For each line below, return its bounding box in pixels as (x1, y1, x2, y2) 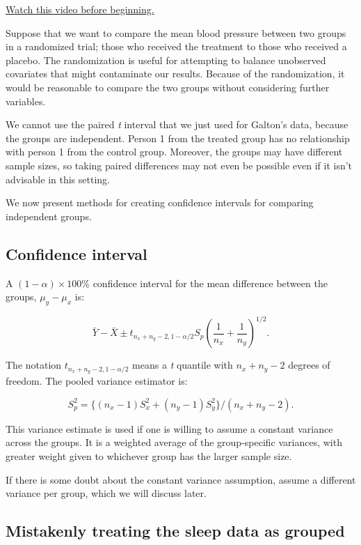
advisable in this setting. (6, 171, 110, 186)
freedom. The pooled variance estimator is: (6, 374, 188, 388)
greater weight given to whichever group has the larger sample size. (6, 449, 292, 463)
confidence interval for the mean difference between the (93, 275, 328, 290)
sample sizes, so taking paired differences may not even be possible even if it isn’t (6, 158, 353, 172)
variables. (6, 93, 46, 108)
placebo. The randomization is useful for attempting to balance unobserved (6, 52, 326, 67)
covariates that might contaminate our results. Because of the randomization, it (6, 66, 345, 81)
